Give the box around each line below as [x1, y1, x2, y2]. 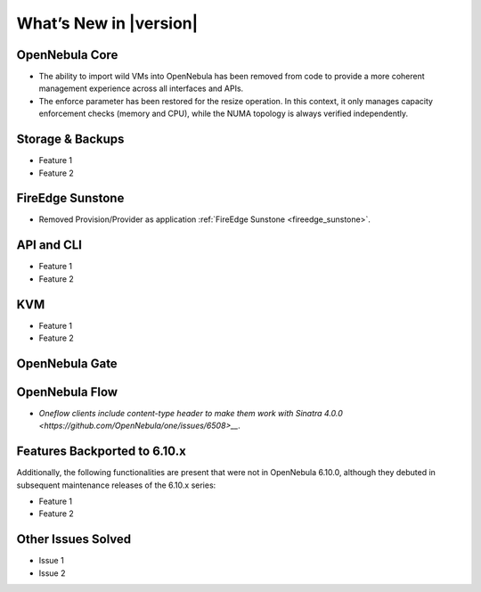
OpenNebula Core [16, 47, 118, 62]
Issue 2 [38, 567, 66, 579]
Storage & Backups [16, 132, 125, 147]
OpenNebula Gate [16, 356, 118, 371]
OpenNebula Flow [16, 384, 118, 399]
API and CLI [16, 237, 82, 253]
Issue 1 [38, 555, 64, 566]
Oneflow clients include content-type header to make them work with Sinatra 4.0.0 [38, 407, 343, 418]
